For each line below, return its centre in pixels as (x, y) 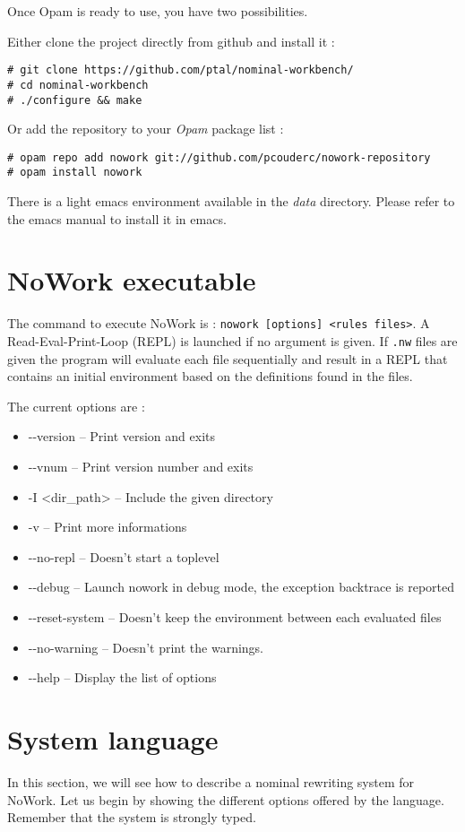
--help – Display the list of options (122, 677)
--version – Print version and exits (122, 436)
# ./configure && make (75, 100)
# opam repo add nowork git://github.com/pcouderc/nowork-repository (219, 157)
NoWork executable (132, 280)
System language (113, 739)
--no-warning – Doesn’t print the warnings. (146, 647)
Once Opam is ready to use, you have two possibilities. (158, 11)
